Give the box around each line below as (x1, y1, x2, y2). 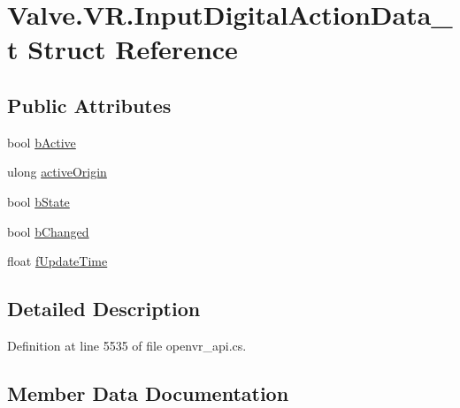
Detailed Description (7, 295, 201, 322)
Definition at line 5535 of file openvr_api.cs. (7, 336, 247, 354)
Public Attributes (7, 91, 172, 118)
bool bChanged (7, 222, 89, 240)
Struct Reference (27, 31, 238, 67)
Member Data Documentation (7, 379, 289, 406)
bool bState (7, 192, 70, 210)
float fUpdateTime (7, 252, 108, 270)
